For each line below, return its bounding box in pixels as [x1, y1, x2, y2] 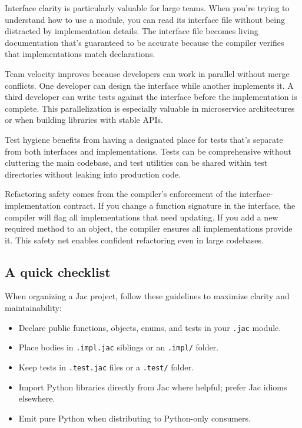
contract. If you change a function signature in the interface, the [63, 199, 296, 211]
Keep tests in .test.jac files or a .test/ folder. [18, 360, 194, 373]
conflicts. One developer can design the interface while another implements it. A [5, 79, 294, 91]
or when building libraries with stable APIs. [5, 113, 163, 126]
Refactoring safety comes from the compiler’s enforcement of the [5, 188, 237, 200]
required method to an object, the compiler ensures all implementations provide [5, 222, 293, 235]
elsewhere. [18, 392, 55, 404]
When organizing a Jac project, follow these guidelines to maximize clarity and [5, 290, 290, 302]
